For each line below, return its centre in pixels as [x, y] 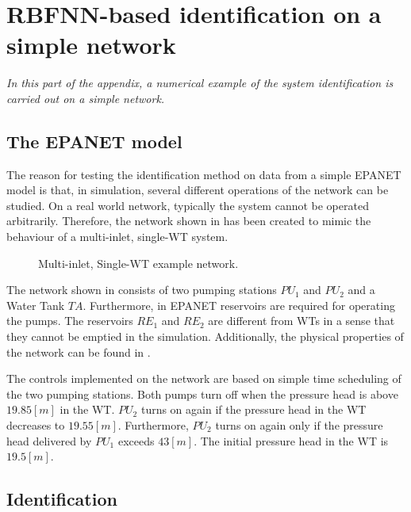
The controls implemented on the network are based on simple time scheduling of [204, 378]
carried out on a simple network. [86, 98]
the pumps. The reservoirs [70, 321]
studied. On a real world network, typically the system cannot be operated [188, 205]
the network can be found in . [79, 352]
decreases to [36, 425]
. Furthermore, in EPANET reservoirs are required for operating [239, 305]
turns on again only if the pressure [299, 425]
